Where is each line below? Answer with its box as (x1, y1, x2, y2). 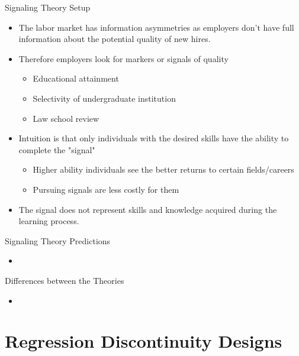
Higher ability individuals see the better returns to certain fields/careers (33, 163, 294, 176)
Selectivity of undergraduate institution (33, 92, 176, 104)
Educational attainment (33, 72, 119, 85)
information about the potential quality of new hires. (18, 33, 211, 45)
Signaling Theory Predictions (5, 234, 111, 247)
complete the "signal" (18, 143, 95, 156)
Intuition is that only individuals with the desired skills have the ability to (18, 132, 289, 144)
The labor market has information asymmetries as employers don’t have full (18, 21, 294, 33)
